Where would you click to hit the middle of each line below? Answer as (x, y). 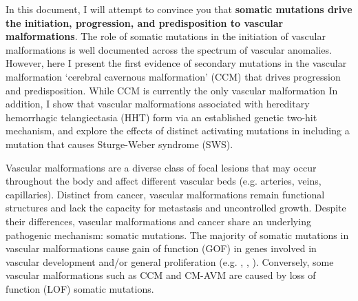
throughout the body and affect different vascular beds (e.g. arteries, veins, (164, 181)
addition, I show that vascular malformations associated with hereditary (158, 104)
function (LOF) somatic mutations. (80, 288)
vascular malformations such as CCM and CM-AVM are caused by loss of (161, 275)
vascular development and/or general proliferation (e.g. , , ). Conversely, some (170, 261)
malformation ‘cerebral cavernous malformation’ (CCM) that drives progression (173, 76)
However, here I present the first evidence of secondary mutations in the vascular (176, 63)
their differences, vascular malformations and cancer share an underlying (158, 221)
